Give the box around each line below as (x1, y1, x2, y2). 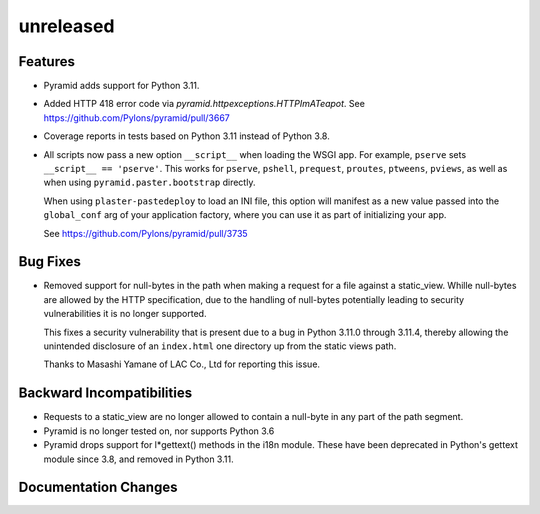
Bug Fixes (18, 253, 82, 270)
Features (18, 53, 75, 70)
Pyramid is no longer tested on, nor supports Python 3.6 (43, 425, 275, 437)
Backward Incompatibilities (18, 385, 193, 402)
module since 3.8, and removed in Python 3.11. (43, 453, 234, 465)
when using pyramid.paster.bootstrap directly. (43, 176, 256, 189)
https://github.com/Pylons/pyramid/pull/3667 (43, 111, 230, 124)
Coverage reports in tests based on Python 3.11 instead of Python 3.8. (43, 130, 330, 142)
